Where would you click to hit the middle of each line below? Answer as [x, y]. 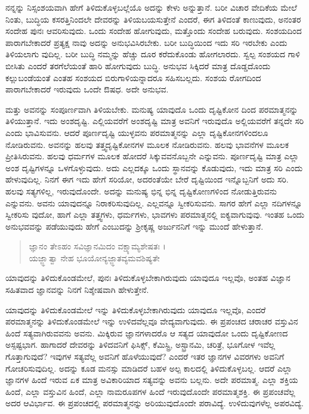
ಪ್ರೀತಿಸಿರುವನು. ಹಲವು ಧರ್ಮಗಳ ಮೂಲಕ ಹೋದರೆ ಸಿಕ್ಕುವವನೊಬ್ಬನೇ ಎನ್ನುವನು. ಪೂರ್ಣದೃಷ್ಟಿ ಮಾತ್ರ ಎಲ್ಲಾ [152, 156]
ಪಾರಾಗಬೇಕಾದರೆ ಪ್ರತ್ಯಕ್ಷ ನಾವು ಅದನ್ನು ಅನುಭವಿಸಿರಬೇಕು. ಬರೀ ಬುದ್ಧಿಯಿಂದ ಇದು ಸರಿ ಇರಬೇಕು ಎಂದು [146, 42]
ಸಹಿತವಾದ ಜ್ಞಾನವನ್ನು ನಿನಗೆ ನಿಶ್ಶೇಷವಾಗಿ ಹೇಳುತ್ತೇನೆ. [77, 290]
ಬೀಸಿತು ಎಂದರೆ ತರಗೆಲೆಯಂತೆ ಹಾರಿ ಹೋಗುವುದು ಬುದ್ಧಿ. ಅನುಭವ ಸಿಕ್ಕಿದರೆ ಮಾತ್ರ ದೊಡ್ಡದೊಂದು [138, 65]
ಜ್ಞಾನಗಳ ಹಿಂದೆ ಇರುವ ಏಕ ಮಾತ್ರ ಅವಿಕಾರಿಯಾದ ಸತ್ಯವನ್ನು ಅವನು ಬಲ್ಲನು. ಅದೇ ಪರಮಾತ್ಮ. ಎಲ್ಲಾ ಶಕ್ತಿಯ [152, 380]
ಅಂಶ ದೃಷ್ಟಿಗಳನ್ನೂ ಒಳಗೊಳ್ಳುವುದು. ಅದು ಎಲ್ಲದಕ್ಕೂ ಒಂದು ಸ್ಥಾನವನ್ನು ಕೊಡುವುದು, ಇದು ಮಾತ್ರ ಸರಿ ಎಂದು [154, 167]
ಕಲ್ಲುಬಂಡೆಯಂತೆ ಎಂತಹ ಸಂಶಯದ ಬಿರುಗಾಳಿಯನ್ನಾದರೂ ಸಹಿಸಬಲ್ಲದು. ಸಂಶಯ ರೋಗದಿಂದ [133, 77]
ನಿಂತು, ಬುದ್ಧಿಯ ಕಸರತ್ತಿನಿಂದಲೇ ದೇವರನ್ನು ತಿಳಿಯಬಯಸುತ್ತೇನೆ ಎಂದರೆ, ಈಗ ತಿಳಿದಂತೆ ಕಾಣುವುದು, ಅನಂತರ [153, 19]
